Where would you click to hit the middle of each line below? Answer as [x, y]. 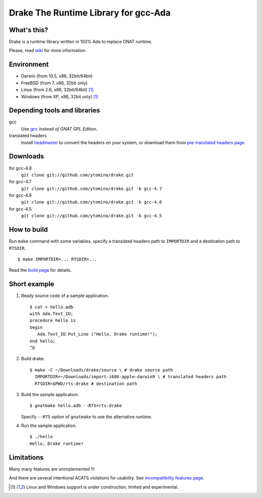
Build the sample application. [50, 394]
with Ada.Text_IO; [52, 314]
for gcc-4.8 [20, 168]
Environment [29, 65]
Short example [32, 284]
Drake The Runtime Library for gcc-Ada [90, 13]
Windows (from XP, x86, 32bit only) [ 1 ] [60, 96]
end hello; [43, 341]
